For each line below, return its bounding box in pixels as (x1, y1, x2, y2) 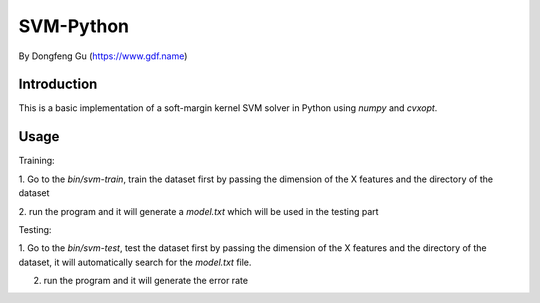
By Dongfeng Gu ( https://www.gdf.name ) (18, 50, 188, 62)
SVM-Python (18, 15, 130, 37)
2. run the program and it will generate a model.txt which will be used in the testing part (18, 205, 379, 217)
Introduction (18, 76, 98, 93)
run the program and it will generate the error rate (43, 275, 249, 287)
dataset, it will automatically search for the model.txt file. (18, 256, 252, 268)
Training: (18, 155, 55, 167)
